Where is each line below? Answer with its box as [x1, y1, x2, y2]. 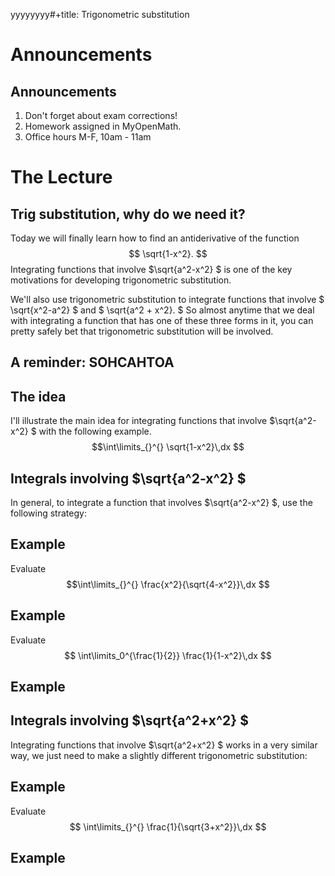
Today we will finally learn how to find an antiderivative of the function [10, 232, 300, 244]
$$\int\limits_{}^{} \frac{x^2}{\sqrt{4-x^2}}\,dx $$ [66, 578, 270, 590]
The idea [10, 388, 67, 405]
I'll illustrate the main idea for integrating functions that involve [10, 415, 268, 427]
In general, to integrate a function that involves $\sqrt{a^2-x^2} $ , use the [10, 497, 313, 509]
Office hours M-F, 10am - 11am [24, 131, 152, 143]
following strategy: [10, 507, 87, 519]
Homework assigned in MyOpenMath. [24, 120, 182, 132]
